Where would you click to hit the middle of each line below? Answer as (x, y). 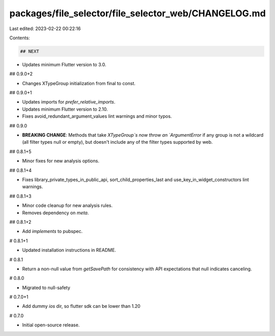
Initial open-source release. (51, 325)
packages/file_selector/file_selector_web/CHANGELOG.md (137, 13)
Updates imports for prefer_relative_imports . (69, 102)
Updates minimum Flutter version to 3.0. (64, 64)
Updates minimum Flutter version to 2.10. (65, 109)
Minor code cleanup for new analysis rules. (67, 205)
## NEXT (30, 51)
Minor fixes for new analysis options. (61, 161)
